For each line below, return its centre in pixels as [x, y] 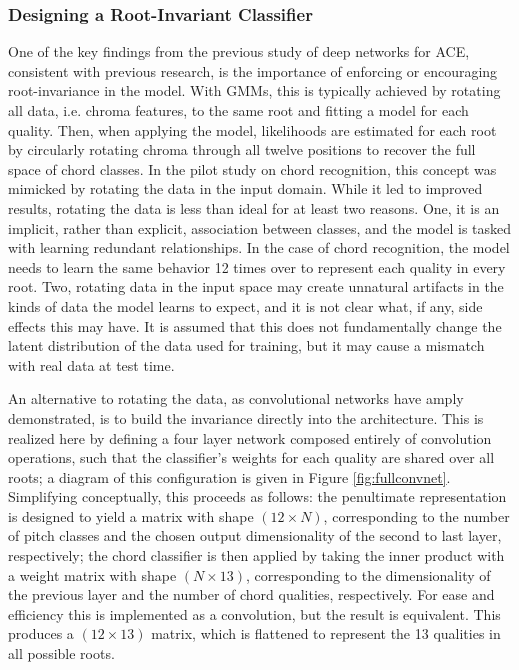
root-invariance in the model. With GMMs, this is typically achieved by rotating [254, 90]
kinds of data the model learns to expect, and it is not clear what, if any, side [245, 305]
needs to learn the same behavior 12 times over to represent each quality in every [257, 266]
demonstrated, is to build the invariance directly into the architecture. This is [246, 417]
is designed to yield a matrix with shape [131, 515]
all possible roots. [61, 653]
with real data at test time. [91, 364]
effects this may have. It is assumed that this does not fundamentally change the [255, 325]
